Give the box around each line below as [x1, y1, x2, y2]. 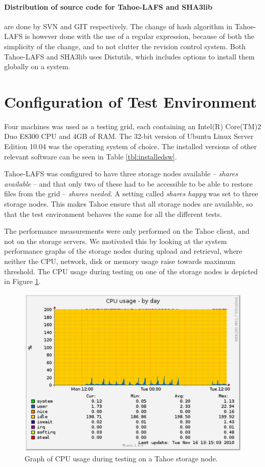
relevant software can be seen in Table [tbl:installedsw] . [4, 151, 177, 161]
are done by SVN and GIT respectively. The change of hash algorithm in [4, 21, 233, 31]
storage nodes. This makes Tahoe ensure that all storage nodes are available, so [4, 198, 253, 209]
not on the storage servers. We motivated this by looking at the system [4, 235, 227, 246]
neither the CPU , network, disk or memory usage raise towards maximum [4, 256, 235, 267]
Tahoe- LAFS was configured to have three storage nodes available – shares [4, 168, 238, 179]
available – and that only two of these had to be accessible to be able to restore [4, 178, 253, 189]
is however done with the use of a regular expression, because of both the [25, 31, 254, 42]
